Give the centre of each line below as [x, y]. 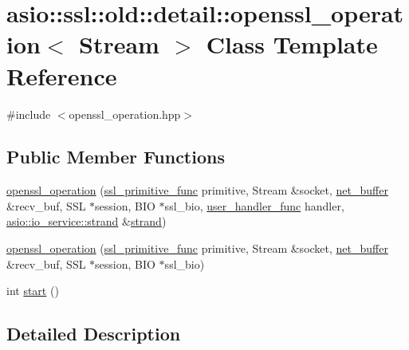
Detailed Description [94, 334]
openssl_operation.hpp [125, 114]
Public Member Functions [116, 157]
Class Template [292, 44]
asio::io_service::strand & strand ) [87, 221]
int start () [33, 291]
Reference [62, 75]
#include [29, 114]
